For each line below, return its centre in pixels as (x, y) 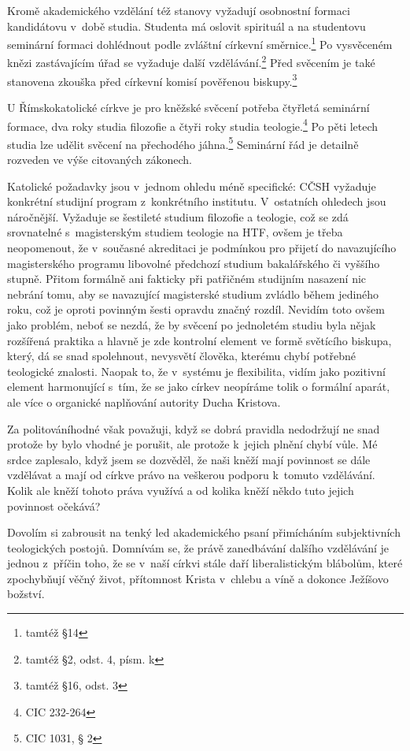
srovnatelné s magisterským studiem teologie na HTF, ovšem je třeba (175, 232)
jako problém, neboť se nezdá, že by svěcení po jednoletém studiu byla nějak (192, 324)
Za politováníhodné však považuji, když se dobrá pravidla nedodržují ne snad (194, 428)
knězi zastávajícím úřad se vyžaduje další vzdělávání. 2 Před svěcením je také (191, 61)
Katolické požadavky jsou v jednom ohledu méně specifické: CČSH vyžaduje (192, 186)
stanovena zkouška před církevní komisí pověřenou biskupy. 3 (152, 80)
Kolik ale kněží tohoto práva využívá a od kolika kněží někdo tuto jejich (181, 490)
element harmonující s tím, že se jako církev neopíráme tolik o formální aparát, (199, 387)
